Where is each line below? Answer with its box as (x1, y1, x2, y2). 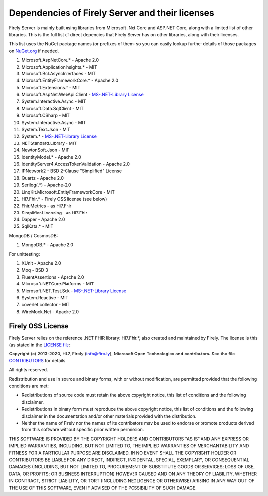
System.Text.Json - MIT (21, 127, 70, 133)
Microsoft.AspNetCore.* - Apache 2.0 (21, 57, 99, 63)
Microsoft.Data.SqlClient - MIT (21, 105, 84, 111)
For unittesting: (9, 251, 40, 257)
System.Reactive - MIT (21, 295, 68, 300)
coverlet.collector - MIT (21, 302, 70, 308)
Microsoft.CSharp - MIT (21, 112, 70, 119)
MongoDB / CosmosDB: (9, 232, 58, 238)
